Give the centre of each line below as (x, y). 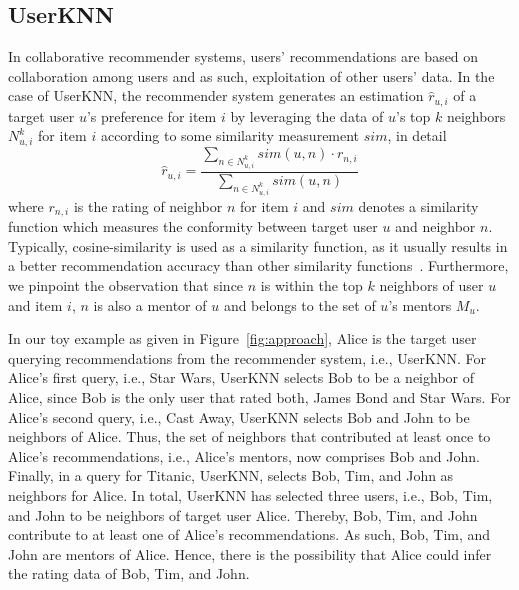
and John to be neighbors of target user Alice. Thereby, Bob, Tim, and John (243, 514)
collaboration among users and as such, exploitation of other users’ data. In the (251, 75)
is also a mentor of (150, 304)
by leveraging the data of (307, 115)
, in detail (417, 135)
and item (35, 304)
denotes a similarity (418, 205)
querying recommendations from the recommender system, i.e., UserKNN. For (247, 357)
